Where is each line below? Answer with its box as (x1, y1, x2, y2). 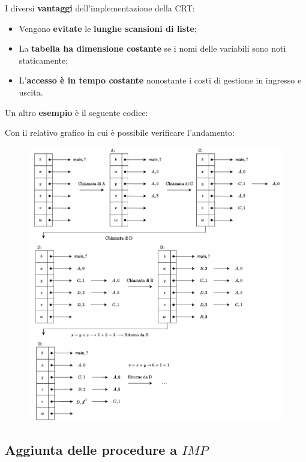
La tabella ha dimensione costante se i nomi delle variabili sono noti (19, 42, 286, 55)
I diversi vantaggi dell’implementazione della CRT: (5, 2, 195, 14)
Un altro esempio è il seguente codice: (5, 106, 148, 118)
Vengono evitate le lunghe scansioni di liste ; (19, 22, 197, 34)
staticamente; (19, 53, 68, 66)
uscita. (19, 85, 43, 98)
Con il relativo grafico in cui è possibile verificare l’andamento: (5, 126, 235, 139)
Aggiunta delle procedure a (5, 440, 177, 459)
